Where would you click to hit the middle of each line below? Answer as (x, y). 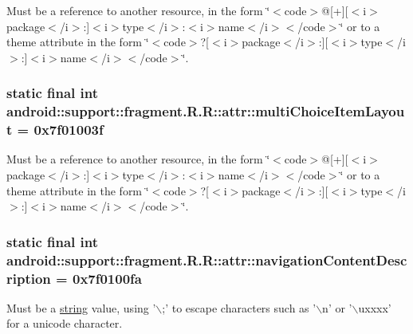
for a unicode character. (65, 323)
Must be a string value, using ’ (81, 307)
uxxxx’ (375, 307)
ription (29, 278)
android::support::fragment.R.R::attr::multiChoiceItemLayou (206, 111)
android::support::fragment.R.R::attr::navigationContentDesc (207, 259)
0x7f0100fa (107, 278)
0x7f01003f (69, 130)
